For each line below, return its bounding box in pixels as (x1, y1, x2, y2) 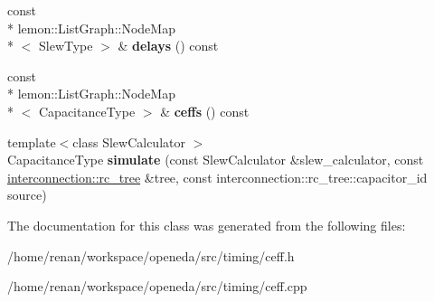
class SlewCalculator (72, 132, 185, 151)
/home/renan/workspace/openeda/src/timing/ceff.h (7, 246, 295, 265)
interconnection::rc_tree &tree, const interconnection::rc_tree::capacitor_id (7, 167, 428, 186)
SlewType (38, 36, 93, 55)
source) (7, 185, 47, 204)
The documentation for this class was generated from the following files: (7, 215, 406, 234)
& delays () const (118, 36, 219, 55)
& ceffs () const (160, 101, 250, 120)
